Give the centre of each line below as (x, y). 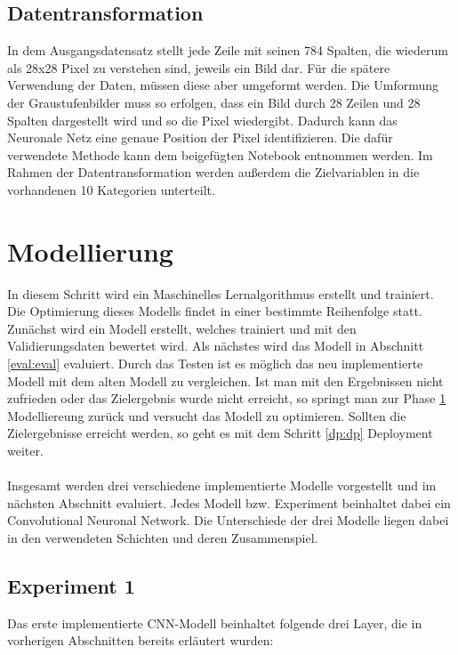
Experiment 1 (71, 585)
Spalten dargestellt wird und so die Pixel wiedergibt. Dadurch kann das (202, 120)
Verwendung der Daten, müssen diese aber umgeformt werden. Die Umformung (223, 85)
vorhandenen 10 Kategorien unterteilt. (111, 189)
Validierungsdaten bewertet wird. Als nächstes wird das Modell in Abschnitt (216, 346)
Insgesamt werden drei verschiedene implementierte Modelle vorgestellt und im (222, 485)
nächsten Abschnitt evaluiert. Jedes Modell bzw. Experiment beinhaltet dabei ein (229, 502)
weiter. (25, 451)
